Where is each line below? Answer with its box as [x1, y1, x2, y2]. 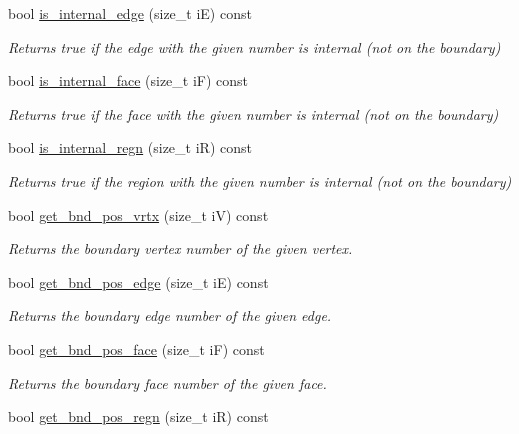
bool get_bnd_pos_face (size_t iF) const [8, 338, 265, 359]
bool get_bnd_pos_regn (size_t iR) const [8, 406, 269, 427]
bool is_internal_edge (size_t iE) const [8, 3, 252, 23]
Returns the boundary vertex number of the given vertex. [8, 238, 353, 259]
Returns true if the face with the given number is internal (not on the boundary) [8, 103, 499, 124]
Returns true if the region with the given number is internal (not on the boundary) [8, 170, 512, 191]
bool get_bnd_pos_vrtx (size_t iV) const [8, 204, 269, 225]
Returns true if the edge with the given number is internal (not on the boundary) [8, 36, 501, 57]
